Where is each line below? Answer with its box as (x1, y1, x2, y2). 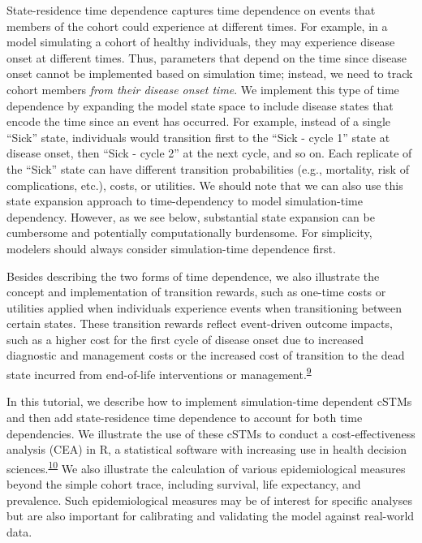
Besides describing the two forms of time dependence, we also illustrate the (6, 267, 380, 284)
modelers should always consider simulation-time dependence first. (6, 239, 336, 256)
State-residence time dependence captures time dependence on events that (6, 2, 376, 18)
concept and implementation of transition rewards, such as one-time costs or (6, 283, 386, 300)
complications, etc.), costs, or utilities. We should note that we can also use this (6, 176, 403, 193)
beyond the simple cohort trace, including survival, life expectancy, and (6, 475, 361, 492)
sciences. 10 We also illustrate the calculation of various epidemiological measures (6, 457, 406, 476)
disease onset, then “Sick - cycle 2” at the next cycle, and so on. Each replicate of (6, 144, 412, 162)
